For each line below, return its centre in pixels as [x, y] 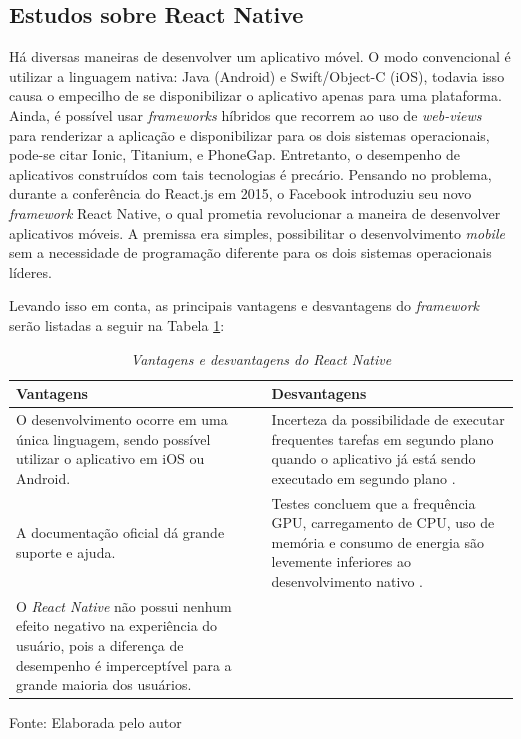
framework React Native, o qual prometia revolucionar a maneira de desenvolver [255, 212]
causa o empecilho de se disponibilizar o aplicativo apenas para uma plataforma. [255, 95]
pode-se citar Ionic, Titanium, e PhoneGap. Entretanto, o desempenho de [235, 154]
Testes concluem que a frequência [373, 502]
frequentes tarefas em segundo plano [382, 438]
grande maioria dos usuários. [104, 684]
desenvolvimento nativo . [347, 580]
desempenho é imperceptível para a [124, 664]
